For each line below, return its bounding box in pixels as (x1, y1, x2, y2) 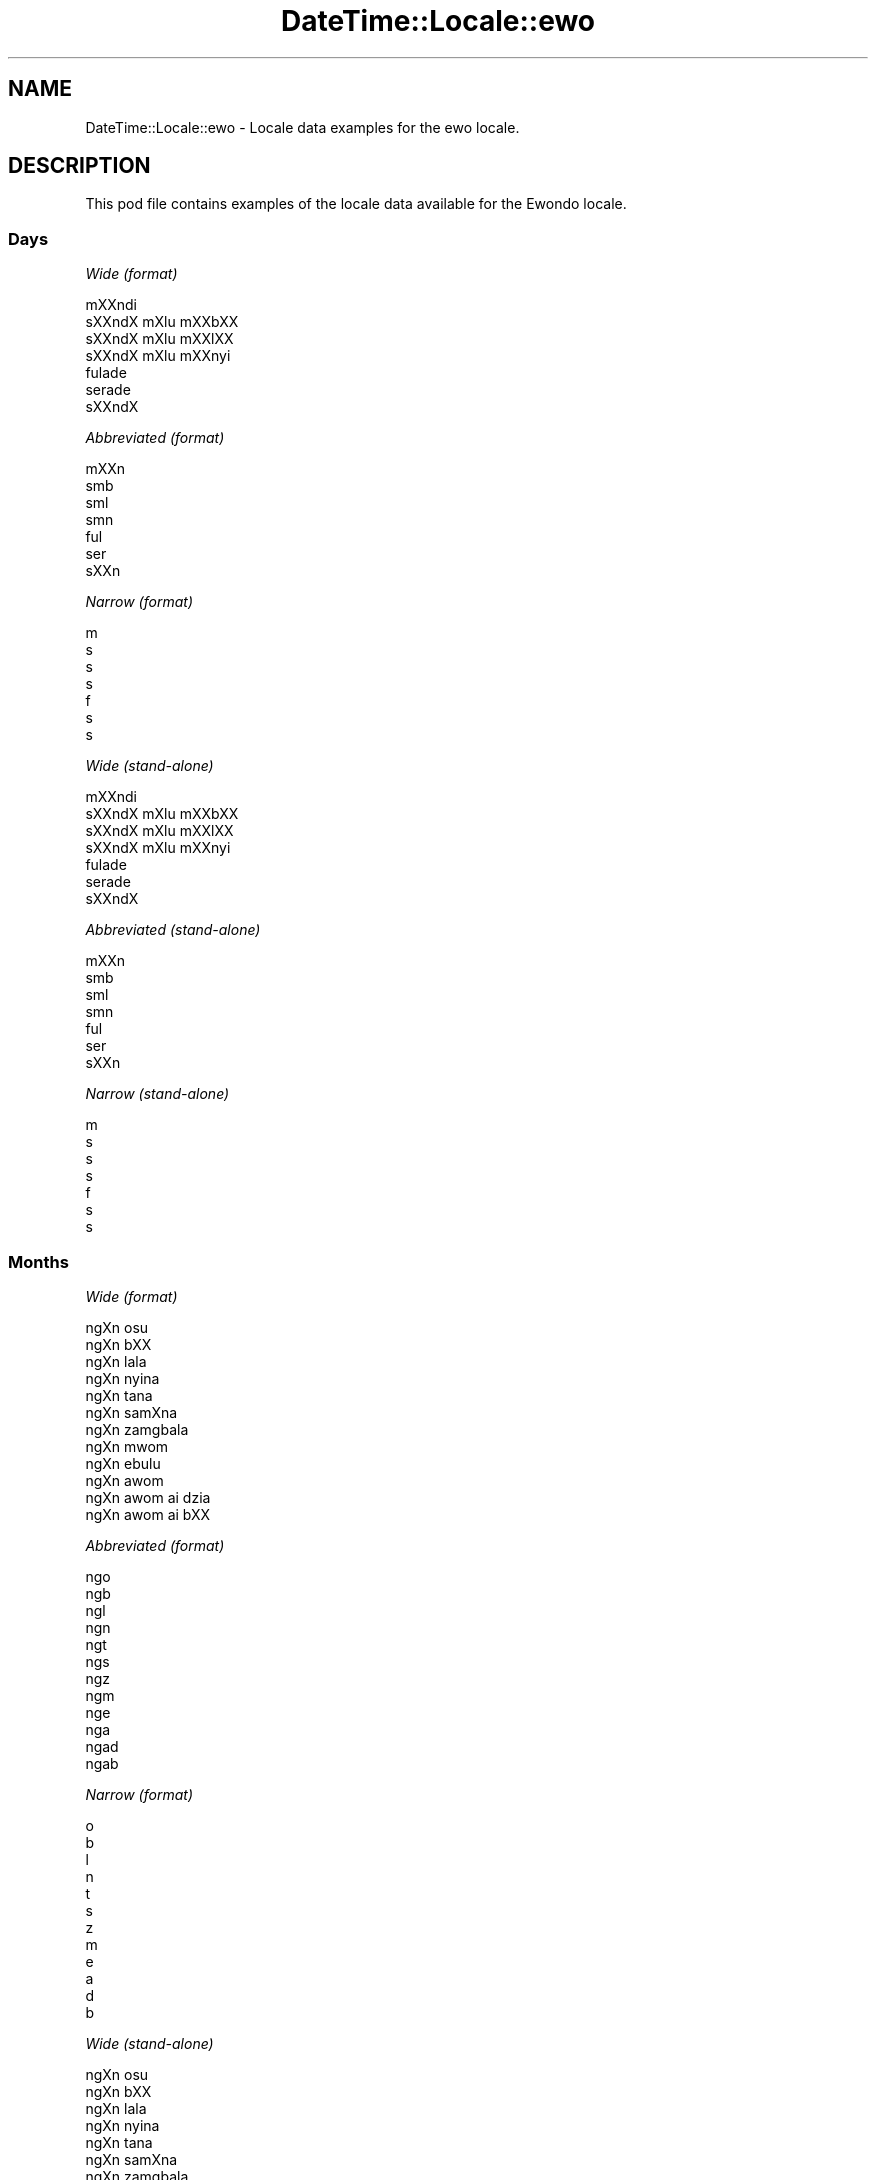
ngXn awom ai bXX (85, 1505, 211, 1523)
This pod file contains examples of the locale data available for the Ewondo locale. (85, 195, 627, 213)
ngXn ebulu (85, 1454, 161, 1472)
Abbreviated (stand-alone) (85, 921, 261, 939)
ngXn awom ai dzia (85, 1488, 211, 1506)
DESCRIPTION (8, 153, 151, 179)
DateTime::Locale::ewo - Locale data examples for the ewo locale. (85, 118, 520, 136)
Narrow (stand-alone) (85, 1085, 230, 1103)
